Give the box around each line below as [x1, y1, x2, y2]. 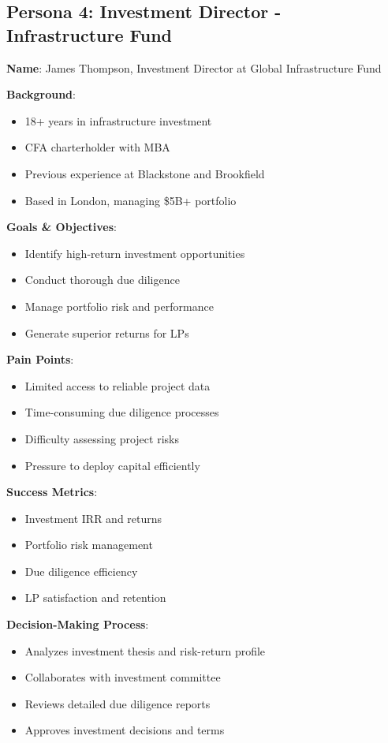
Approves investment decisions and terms [24, 722, 225, 738]
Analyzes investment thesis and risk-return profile [24, 642, 266, 659]
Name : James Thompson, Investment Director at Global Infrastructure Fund [6, 59, 382, 76]
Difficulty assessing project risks [24, 430, 179, 446]
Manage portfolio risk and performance [24, 297, 214, 314]
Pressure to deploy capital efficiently [24, 457, 200, 473]
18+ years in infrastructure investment [24, 112, 212, 129]
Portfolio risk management [24, 536, 153, 553]
